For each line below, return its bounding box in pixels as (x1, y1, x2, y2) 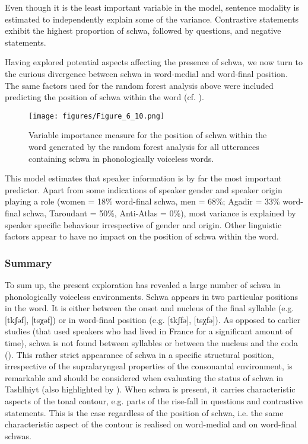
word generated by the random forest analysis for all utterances (28, 140, 259, 152)
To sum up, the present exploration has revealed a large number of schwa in (5, 278, 281, 290)
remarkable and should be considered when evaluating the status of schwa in (5, 371, 284, 384)
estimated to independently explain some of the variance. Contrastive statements (5, 12, 299, 25)
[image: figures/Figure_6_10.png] (28, 111, 165, 120)
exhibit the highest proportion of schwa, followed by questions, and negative (5, 24, 281, 37)
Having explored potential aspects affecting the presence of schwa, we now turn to (5, 56, 303, 68)
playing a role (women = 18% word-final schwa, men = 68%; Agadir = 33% (5, 195, 280, 207)
